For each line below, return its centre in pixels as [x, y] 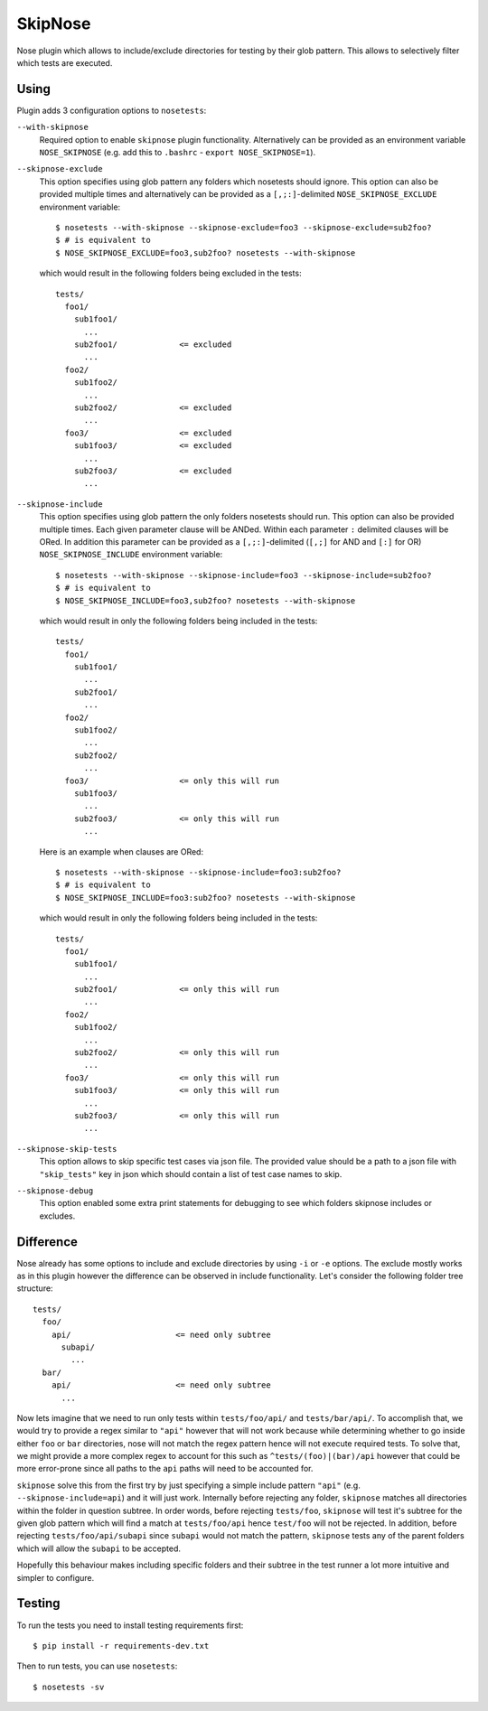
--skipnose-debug [55, 1191]
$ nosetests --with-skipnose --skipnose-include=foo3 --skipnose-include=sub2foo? [244, 575]
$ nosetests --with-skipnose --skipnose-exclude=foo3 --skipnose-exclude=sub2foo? [244, 227]
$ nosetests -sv [69, 1687]
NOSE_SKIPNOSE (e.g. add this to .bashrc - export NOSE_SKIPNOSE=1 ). [178, 153]
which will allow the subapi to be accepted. [99, 1548]
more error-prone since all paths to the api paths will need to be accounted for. [165, 1469]
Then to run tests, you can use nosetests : [97, 1666]
